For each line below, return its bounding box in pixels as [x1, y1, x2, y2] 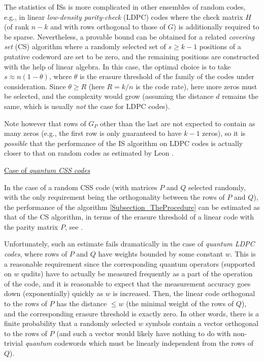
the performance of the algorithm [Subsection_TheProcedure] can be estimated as [4, 201, 260, 212]
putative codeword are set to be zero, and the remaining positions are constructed [4, 51, 259, 61]
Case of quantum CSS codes [4, 164, 90, 175]
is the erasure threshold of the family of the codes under [80, 71, 254, 82]
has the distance [56, 298, 107, 309]
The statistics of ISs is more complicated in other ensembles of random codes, [4, 2, 246, 12]
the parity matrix [4, 221, 58, 232]
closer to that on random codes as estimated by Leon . [4, 148, 174, 158]
